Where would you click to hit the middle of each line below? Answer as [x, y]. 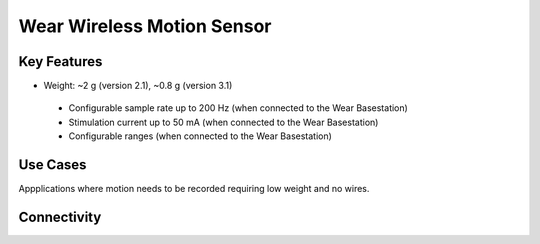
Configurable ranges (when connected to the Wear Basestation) [200, 136]
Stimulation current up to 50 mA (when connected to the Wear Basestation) [223, 122]
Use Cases [52, 165]
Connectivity [60, 216]
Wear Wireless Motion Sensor [145, 26]
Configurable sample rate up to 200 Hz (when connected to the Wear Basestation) [238, 108]
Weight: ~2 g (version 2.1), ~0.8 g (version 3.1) [138, 86]
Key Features [60, 61]
